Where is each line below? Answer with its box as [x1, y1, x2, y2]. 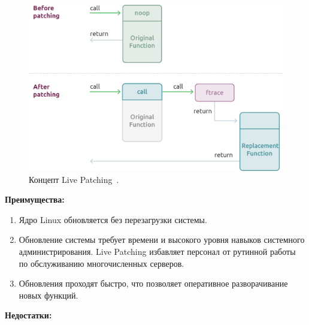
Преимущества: [5, 193, 65, 206]
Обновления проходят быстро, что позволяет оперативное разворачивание [19, 277, 288, 290]
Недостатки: [5, 309, 52, 321]
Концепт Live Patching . [29, 173, 119, 185]
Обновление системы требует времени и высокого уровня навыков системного [19, 233, 305, 246]
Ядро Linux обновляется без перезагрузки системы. [19, 213, 207, 225]
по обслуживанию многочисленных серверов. [19, 257, 184, 269]
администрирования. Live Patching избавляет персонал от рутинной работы [19, 245, 296, 257]
